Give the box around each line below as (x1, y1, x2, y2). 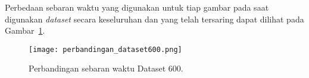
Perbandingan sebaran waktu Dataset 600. (29, 62, 183, 74)
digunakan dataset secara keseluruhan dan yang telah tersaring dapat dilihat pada (5, 12, 304, 25)
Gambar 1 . (5, 24, 45, 37)
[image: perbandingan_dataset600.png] (29, 45, 182, 54)
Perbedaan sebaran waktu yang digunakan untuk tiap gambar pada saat (5, 1, 269, 13)
